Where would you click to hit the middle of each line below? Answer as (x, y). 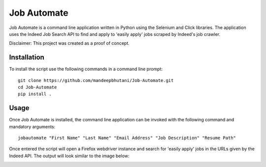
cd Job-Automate (37, 87)
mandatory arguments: (32, 126)
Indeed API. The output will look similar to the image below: (69, 156)
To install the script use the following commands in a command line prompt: (86, 69)
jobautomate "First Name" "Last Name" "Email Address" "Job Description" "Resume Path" (127, 138)
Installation (27, 57)
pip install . (35, 94)
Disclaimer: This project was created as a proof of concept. (69, 43)
